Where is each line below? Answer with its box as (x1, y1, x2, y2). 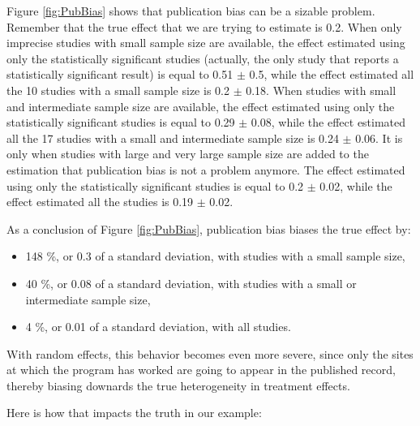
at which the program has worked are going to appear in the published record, (6, 361, 396, 378)
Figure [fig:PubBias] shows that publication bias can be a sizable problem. (6, 2, 375, 19)
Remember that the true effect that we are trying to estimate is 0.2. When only (6, 18, 402, 35)
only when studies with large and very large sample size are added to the (6, 145, 369, 162)
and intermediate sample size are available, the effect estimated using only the (6, 97, 395, 114)
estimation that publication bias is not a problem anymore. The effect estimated (6, 161, 405, 178)
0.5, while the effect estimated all (249, 66, 414, 83)
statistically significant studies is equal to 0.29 (6, 114, 235, 131)
